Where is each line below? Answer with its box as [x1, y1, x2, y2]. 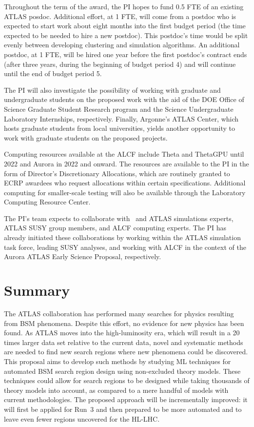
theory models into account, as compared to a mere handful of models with [4, 385, 229, 395]
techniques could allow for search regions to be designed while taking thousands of [4, 375, 250, 386]
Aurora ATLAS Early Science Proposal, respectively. [4, 251, 161, 262]
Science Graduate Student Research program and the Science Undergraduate [4, 103, 234, 114]
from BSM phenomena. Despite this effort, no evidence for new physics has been [4, 318, 244, 328]
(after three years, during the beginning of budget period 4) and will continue [4, 59, 236, 69]
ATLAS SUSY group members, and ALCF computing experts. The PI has [4, 223, 227, 233]
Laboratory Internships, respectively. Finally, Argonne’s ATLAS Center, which [4, 113, 239, 123]
